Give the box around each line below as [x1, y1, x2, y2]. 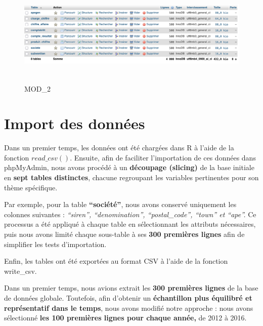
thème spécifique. [4, 182, 58, 192]
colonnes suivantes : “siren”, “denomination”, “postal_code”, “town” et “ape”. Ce [4, 209, 256, 219]
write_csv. [4, 265, 37, 276]
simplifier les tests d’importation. [4, 238, 107, 249]
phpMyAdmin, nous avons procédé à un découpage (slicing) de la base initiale [4, 162, 254, 173]
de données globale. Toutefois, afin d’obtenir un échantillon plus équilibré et [4, 293, 252, 303]
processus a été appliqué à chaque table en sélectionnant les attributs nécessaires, [4, 219, 256, 229]
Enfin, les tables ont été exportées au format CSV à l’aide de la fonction [4, 256, 228, 266]
